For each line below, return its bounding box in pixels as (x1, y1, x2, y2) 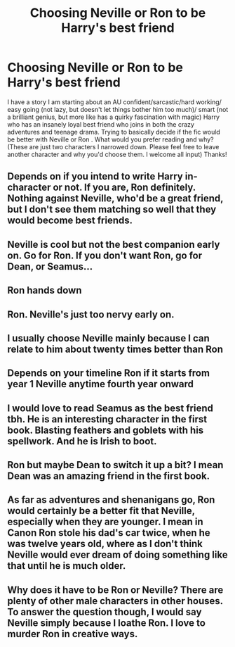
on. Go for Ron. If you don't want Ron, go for (7, 249, 203, 261)
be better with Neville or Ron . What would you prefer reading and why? (7, 135, 214, 144)
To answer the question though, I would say (7, 605, 202, 617)
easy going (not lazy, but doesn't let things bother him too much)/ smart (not (7, 105, 229, 113)
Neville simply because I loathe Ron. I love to (7, 617, 206, 629)
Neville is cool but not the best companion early (7, 238, 220, 251)
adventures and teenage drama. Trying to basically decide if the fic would (7, 127, 221, 136)
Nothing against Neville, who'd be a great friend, (7, 192, 224, 205)
